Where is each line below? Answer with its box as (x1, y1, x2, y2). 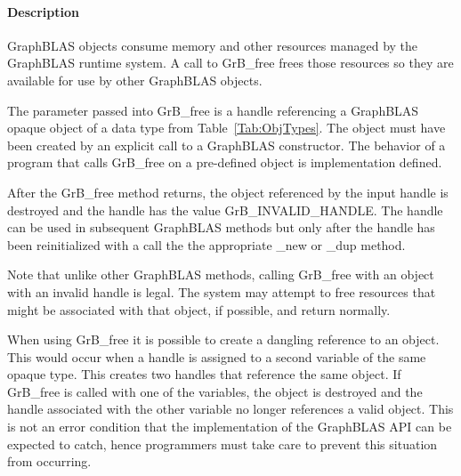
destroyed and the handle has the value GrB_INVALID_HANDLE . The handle (7, 200, 443, 219)
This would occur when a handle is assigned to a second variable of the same (7, 347, 426, 366)
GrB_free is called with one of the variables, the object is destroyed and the (7, 382, 423, 400)
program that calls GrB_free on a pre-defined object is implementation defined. (7, 153, 442, 172)
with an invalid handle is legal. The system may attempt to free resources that (7, 282, 436, 301)
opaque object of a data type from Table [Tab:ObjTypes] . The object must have (7, 118, 446, 137)
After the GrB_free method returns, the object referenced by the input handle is (7, 182, 449, 201)
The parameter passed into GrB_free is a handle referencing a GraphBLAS (7, 101, 419, 119)
